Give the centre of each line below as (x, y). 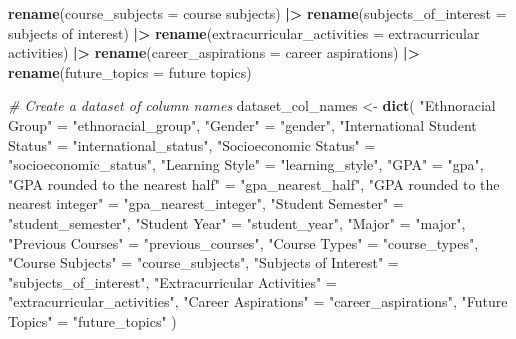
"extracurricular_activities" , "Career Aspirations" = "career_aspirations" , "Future (258, 301)
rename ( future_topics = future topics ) (130, 71)
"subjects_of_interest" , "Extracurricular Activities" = (172, 281)
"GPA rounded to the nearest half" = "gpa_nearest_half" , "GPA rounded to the (254, 183)
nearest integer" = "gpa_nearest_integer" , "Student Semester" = (206, 203)
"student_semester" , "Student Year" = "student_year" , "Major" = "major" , (237, 222)
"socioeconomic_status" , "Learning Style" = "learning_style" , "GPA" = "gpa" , (246, 164)
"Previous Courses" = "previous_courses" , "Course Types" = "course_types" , (243, 242)
